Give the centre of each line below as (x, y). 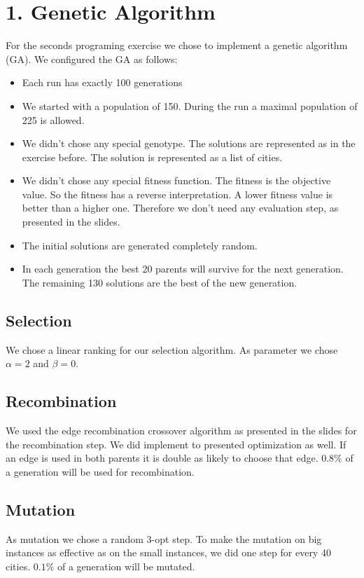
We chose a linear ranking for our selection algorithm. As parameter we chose (172, 349)
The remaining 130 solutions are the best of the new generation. (160, 282)
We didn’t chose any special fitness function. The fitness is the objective (176, 180)
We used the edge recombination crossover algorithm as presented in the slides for (181, 431)
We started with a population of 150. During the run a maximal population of (190, 105)
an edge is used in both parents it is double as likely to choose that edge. (162, 458)
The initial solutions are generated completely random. (140, 245)
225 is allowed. (53, 119)
